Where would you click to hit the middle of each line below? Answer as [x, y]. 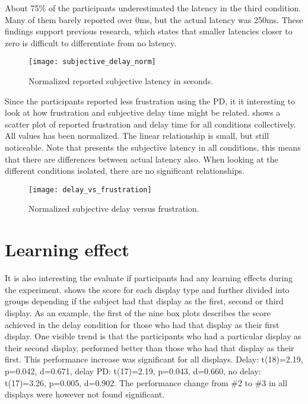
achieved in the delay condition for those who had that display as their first [142, 324]
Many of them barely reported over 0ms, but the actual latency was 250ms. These [154, 19]
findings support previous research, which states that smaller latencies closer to [149, 31]
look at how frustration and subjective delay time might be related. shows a [143, 112]
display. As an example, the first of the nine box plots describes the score [138, 312]
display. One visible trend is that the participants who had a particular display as [153, 336]
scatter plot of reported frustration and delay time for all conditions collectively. [150, 124]
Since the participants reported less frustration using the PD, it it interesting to [150, 101]
